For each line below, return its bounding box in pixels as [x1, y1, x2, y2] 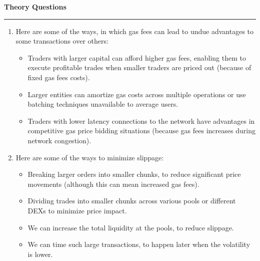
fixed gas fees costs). [27, 72, 90, 82]
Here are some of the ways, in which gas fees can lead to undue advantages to [15, 26, 254, 36]
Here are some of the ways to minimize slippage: [15, 152, 164, 162]
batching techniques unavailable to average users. [27, 99, 178, 109]
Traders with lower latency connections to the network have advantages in [27, 115, 255, 126]
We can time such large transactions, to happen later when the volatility [27, 239, 250, 249]
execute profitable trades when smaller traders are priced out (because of [27, 62, 251, 73]
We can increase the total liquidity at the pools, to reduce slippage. [27, 222, 234, 232]
